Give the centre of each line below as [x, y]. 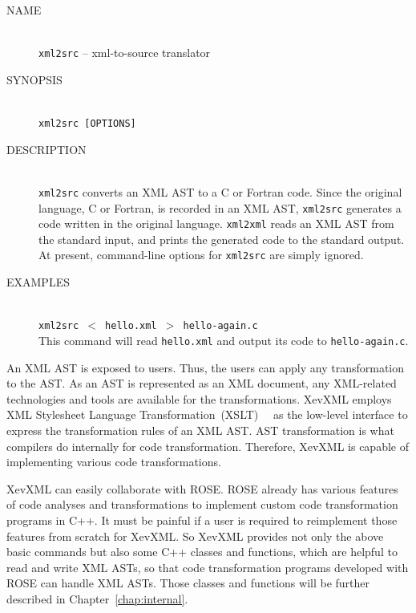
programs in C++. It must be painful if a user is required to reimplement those [202, 520]
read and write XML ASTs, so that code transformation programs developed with [208, 567]
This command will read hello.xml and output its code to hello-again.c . [224, 340]
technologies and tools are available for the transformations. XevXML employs [199, 398]
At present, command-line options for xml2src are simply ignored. [201, 255]
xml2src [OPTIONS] [87, 124]
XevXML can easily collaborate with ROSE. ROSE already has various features [202, 488]
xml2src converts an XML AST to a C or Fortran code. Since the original [220, 191]
